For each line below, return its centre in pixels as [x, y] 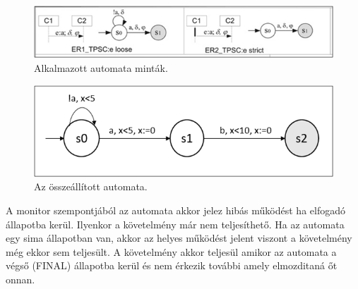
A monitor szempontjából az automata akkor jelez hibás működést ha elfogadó [175, 210]
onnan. [20, 279]
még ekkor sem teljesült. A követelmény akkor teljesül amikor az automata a [171, 251]
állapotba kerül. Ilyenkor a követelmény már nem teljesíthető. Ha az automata [175, 224]
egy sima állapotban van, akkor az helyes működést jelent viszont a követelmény [179, 238]
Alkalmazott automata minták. [101, 68]
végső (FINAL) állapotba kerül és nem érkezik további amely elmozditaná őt [172, 265]
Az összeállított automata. [91, 186]
